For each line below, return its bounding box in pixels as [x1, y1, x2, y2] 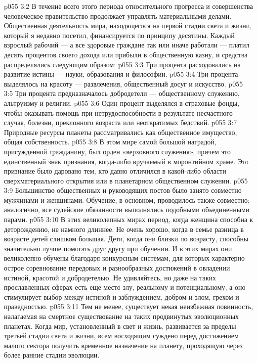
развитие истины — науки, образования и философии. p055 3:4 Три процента [4, 69, 238, 79]
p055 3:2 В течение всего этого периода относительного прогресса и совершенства [4, 1, 253, 11]
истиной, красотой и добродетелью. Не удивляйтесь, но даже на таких [4, 272, 216, 282]
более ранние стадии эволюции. [4, 350, 100, 360]
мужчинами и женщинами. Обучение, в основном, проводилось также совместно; [4, 194, 250, 205]
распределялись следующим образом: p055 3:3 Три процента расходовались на [4, 59, 241, 69]
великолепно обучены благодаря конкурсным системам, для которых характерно [4, 253, 245, 263]
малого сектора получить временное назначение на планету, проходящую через [4, 340, 243, 350]
